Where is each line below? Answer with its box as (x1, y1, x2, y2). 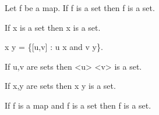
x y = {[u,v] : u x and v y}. (5, 41, 103, 53)
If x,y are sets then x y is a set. (5, 80, 116, 92)
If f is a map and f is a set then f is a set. (5, 99, 151, 111)
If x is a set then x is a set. (5, 21, 101, 33)
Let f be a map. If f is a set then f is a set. (5, 2, 155, 13)
